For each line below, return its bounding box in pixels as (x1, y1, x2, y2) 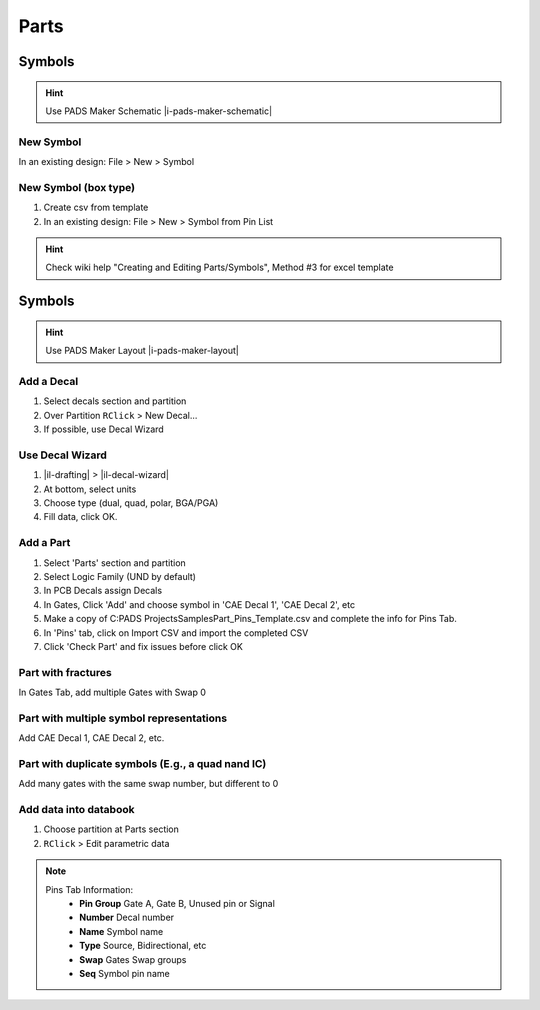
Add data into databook (18, 803, 135, 817)
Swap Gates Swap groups (79, 953, 187, 965)
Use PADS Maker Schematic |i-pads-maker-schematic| (45, 105, 273, 117)
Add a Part (18, 536, 71, 550)
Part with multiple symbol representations (18, 711, 228, 725)
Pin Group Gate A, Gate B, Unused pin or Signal (79, 898, 275, 910)
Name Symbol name (79, 925, 164, 937)
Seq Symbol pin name (79, 968, 170, 979)
